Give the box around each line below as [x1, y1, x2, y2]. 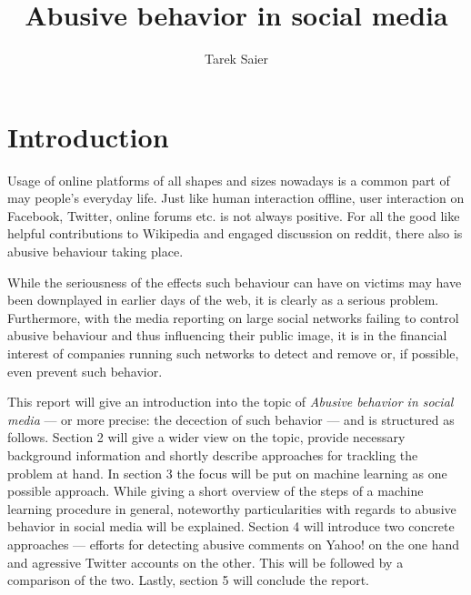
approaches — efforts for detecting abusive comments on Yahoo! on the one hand [7, 534, 460, 553]
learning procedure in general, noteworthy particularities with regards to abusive [7, 499, 456, 518]
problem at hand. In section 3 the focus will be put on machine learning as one [7, 463, 447, 482]
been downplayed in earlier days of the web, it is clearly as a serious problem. [7, 290, 439, 309]
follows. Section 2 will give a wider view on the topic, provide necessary [7, 428, 406, 447]
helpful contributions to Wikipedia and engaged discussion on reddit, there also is [7, 224, 463, 243]
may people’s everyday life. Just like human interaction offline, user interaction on [7, 188, 465, 207]
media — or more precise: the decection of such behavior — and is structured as [7, 409, 455, 429]
